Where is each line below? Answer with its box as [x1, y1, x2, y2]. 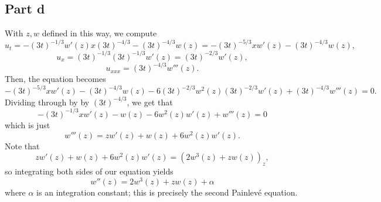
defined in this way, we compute [42, 27, 157, 39]
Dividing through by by [5, 95, 90, 108]
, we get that [127, 95, 173, 108]
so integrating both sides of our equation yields [5, 165, 174, 177]
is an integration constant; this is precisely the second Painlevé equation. [36, 186, 298, 198]
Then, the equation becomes [5, 73, 106, 85]
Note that [5, 139, 40, 152]
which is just [5, 118, 50, 131]
